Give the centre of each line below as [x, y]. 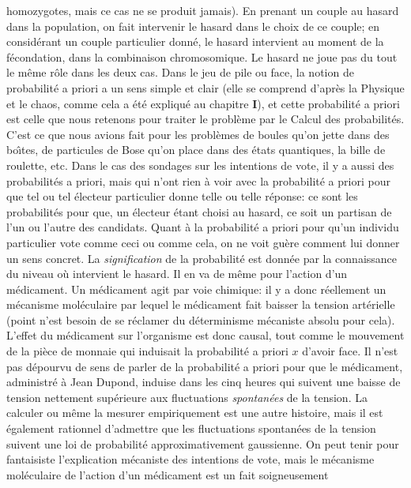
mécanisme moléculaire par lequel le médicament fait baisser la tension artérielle [201, 304]
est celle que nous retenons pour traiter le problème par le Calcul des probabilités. [205, 119]
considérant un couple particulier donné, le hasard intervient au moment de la [195, 41]
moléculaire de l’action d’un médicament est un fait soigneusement [168, 474]
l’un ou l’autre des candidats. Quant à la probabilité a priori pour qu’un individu [203, 227]
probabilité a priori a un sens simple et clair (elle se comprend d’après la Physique [205, 87]
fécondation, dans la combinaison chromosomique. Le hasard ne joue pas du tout [202, 56]
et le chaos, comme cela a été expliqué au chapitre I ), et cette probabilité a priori [203, 103]
